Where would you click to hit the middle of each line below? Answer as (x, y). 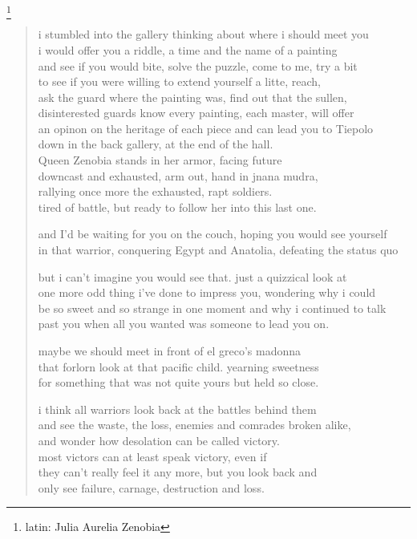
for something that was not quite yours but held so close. (178, 382)
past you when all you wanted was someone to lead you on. (184, 324)
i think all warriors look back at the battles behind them (177, 409)
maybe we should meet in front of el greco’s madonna (170, 351)
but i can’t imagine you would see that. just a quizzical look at (192, 276)
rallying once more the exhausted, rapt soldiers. (155, 191)
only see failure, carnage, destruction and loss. (151, 487)
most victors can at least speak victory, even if (152, 456)
